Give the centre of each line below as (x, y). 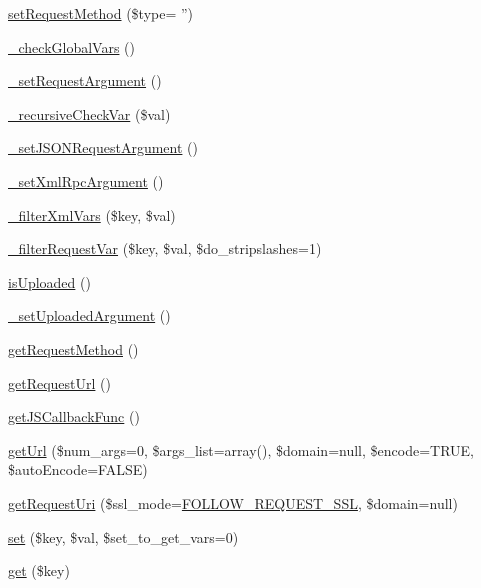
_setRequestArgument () (85, 80)
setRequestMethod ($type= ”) (101, 13)
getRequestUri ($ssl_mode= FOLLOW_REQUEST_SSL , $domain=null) (233, 502)
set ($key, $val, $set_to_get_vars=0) (123, 536)
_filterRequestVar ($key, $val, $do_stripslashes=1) (165, 248)
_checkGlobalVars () (72, 46)
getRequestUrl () (59, 382)
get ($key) (39, 570)
